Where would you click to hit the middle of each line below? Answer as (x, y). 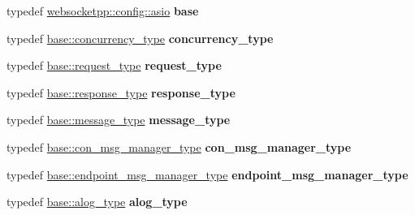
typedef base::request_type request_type (114, 65)
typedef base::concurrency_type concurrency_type (140, 38)
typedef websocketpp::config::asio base (103, 11)
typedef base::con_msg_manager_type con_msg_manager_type (179, 146)
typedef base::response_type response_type (121, 92)
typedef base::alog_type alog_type (97, 202)
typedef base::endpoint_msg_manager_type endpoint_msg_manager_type (207, 174)
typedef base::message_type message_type (119, 120)
